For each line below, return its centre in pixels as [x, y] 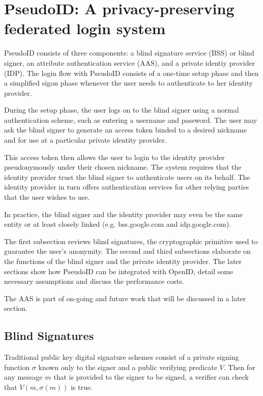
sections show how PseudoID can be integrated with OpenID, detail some [119, 271]
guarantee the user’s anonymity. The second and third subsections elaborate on [127, 251]
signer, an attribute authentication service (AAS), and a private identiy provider [130, 62]
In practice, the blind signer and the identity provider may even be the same [123, 214]
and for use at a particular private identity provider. [85, 140]
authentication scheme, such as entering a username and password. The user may [131, 120]
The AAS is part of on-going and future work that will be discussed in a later [125, 298]
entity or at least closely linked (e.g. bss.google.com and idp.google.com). [118, 224]
